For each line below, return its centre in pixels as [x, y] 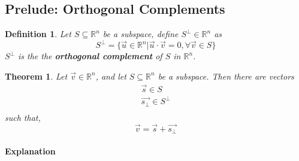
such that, [23, 117]
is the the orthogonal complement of [90, 56]
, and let [111, 76]
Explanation [30, 151]
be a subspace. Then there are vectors [226, 76]
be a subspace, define [141, 34]
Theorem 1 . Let [36, 76]
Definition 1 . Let [38, 34]
